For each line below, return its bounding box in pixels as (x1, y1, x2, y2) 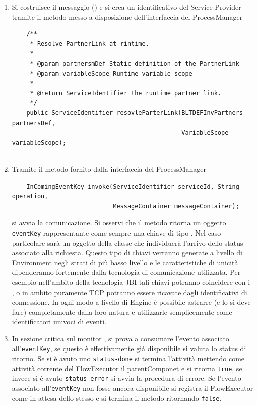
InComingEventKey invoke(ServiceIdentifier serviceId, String (26, 183, 239, 190)
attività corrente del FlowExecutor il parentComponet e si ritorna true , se (12, 363, 242, 373)
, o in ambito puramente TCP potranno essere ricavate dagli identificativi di (12, 286, 247, 297)
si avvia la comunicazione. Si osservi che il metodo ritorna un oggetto (12, 217, 226, 228)
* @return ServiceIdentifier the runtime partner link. (30, 89, 222, 97)
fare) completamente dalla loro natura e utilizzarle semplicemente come (12, 306, 232, 317)
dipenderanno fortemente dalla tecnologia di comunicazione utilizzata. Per (12, 267, 241, 277)
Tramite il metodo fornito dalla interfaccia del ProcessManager (12, 163, 206, 174)
